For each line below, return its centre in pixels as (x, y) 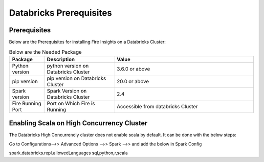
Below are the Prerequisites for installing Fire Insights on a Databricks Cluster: (88, 42)
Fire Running (27, 103)
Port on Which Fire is (71, 103)
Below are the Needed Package (45, 52)
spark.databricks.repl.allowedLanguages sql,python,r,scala (68, 153)
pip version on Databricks (76, 78)
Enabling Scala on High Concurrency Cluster (78, 123)
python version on (68, 66)
